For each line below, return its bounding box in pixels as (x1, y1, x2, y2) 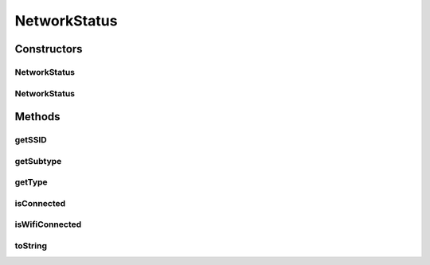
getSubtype (14, 155, 62, 166)
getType (14, 177, 48, 188)
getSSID (14, 134, 47, 146)
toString (14, 240, 48, 251)
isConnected (14, 197, 66, 208)
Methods (14, 110, 61, 123)
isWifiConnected (14, 219, 82, 230)
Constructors (14, 42, 83, 56)
